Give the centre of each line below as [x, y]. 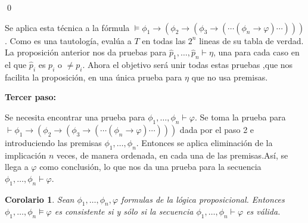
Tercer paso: [31, 97]
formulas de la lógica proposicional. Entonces [203, 199]
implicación [26, 155]
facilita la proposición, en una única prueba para [94, 77]
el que [16, 64]
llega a [17, 167]
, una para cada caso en [256, 52]
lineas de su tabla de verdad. [251, 40]
